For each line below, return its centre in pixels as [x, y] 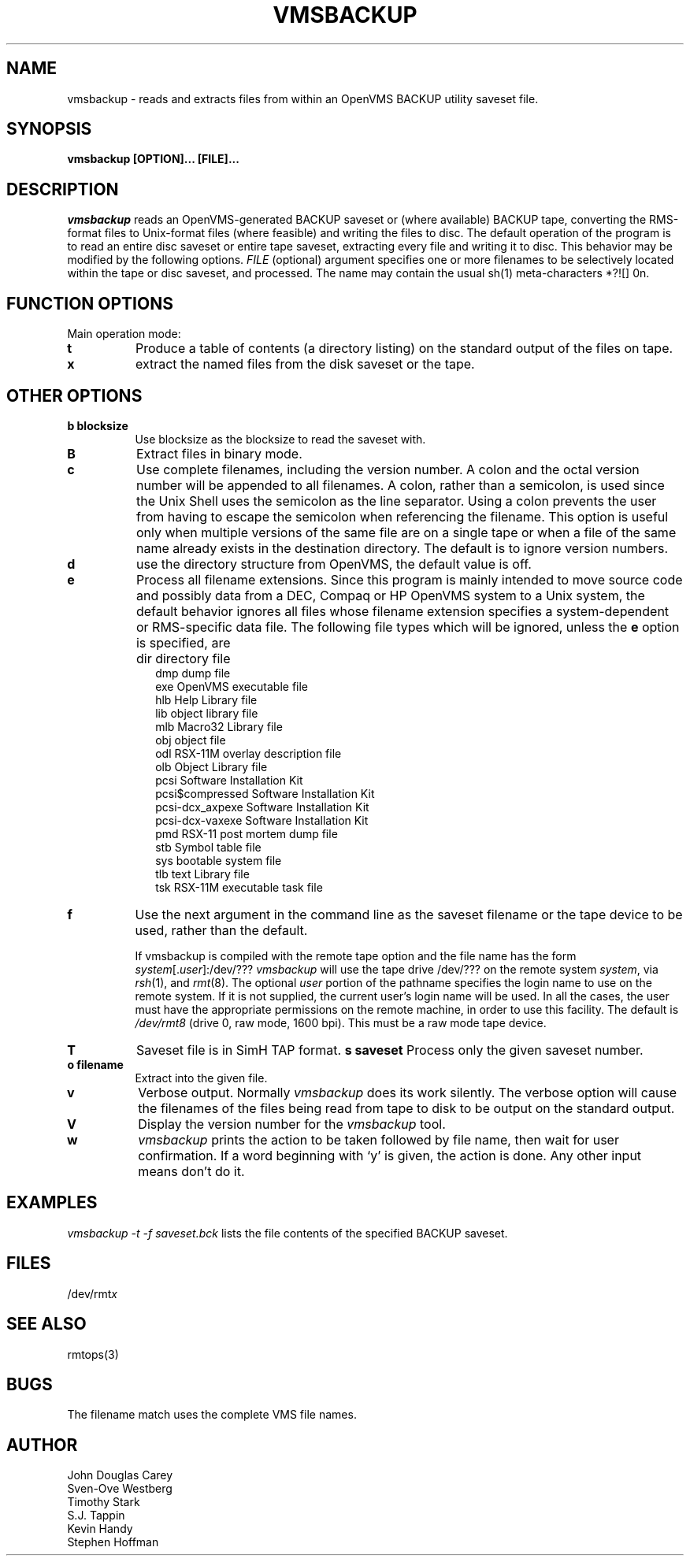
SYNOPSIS [49, 129]
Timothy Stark [104, 1502]
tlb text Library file [202, 874]
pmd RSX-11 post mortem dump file [247, 833]
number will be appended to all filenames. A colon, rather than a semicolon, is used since [400, 485]
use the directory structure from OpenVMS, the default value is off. [334, 564]
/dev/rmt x [93, 1293]
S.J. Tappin [96, 1516]
